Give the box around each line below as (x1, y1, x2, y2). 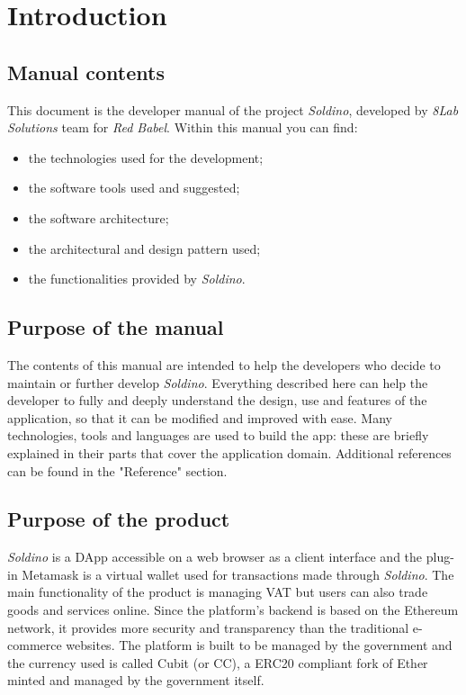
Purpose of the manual (7, 313, 224, 341)
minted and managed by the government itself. (7, 671, 264, 690)
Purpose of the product (7, 505, 230, 533)
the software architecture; (28, 208, 169, 227)
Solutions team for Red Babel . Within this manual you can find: (7, 118, 358, 137)
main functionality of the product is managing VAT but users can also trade (7, 582, 428, 601)
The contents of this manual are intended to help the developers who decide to (7, 355, 441, 374)
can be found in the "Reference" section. (7, 461, 228, 480)
